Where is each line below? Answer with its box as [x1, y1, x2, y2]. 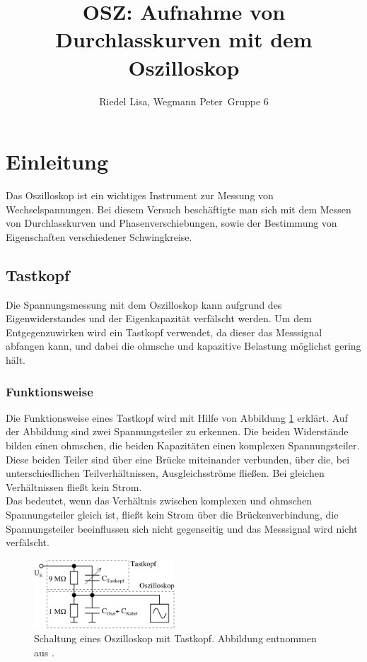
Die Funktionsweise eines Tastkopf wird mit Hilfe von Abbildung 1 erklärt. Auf [6, 410, 348, 425]
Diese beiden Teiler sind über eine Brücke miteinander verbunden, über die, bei [6, 451, 350, 466]
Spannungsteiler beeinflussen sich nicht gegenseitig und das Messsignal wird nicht [6, 521, 358, 536]
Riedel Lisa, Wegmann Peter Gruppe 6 [99, 93, 269, 108]
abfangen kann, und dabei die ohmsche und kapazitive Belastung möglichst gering [6, 338, 361, 353]
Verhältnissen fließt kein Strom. [6, 479, 142, 494]
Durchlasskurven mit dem [55, 25, 313, 54]
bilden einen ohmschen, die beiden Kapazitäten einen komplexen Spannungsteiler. [6, 437, 360, 452]
